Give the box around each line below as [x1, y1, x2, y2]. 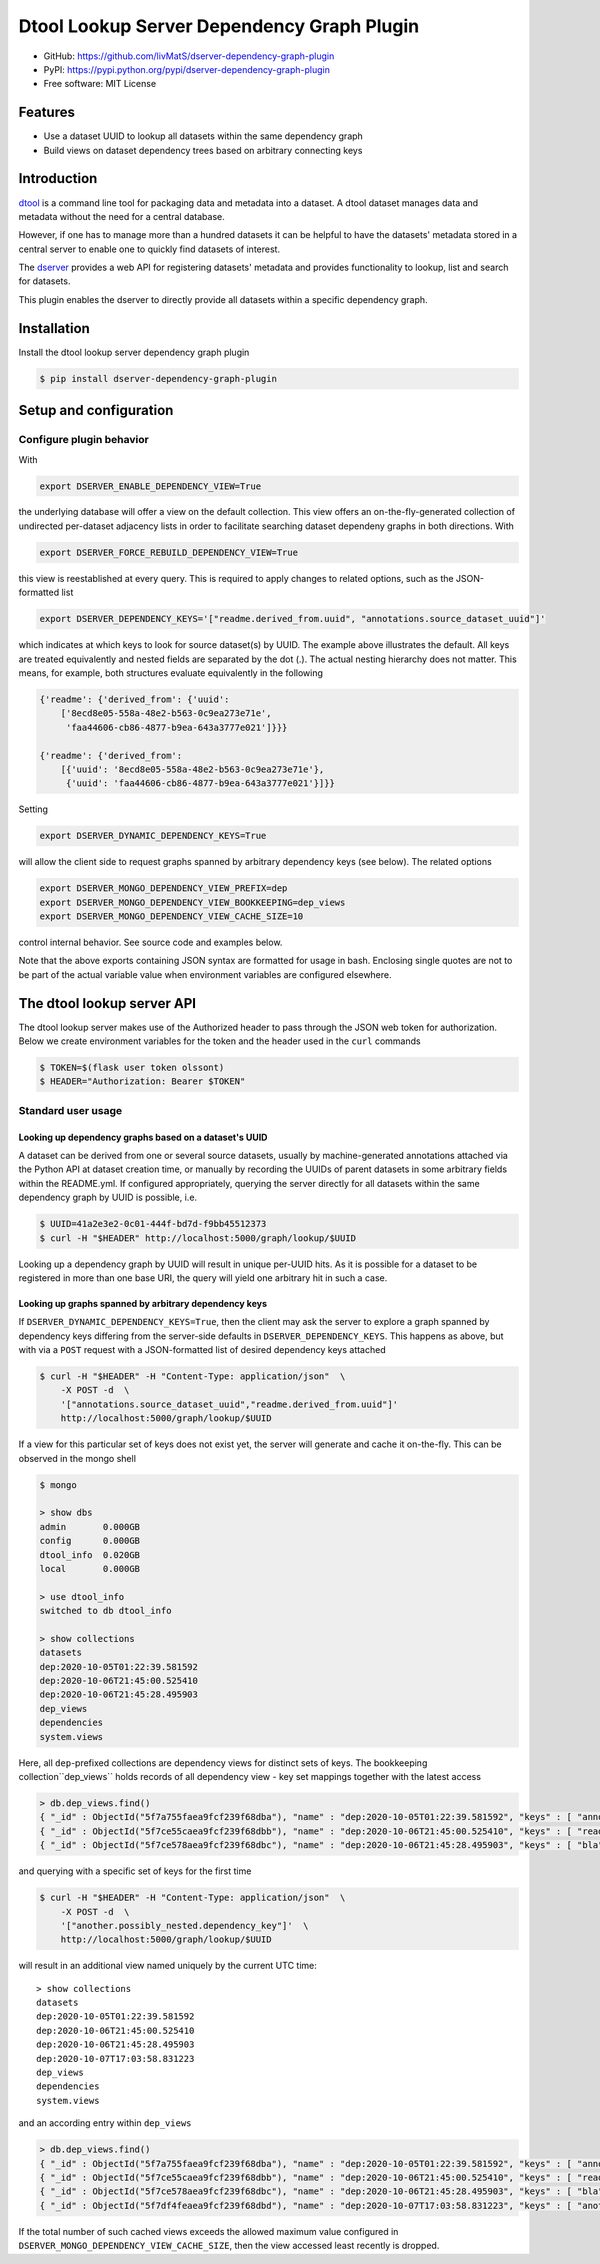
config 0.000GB [39, 1535, 140, 1547]
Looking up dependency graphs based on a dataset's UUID [18, 1131, 268, 1143]
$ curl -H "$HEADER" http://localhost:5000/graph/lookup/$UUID [39, 1232, 357, 1244]
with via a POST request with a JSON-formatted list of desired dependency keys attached [18, 1344, 386, 1356]
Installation [18, 320, 90, 337]
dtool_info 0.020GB [39, 1549, 140, 1560]
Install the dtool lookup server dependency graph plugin [18, 346, 250, 358]
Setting [18, 803, 49, 815]
